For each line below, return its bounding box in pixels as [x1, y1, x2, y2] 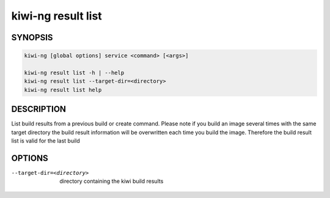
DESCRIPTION [11, 104, 67, 115]
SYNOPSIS [11, 32, 53, 43]
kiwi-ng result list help [24, 86, 102, 93]
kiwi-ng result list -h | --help [24, 69, 125, 76]
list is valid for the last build [11, 137, 81, 144]
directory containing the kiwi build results [59, 177, 164, 185]
